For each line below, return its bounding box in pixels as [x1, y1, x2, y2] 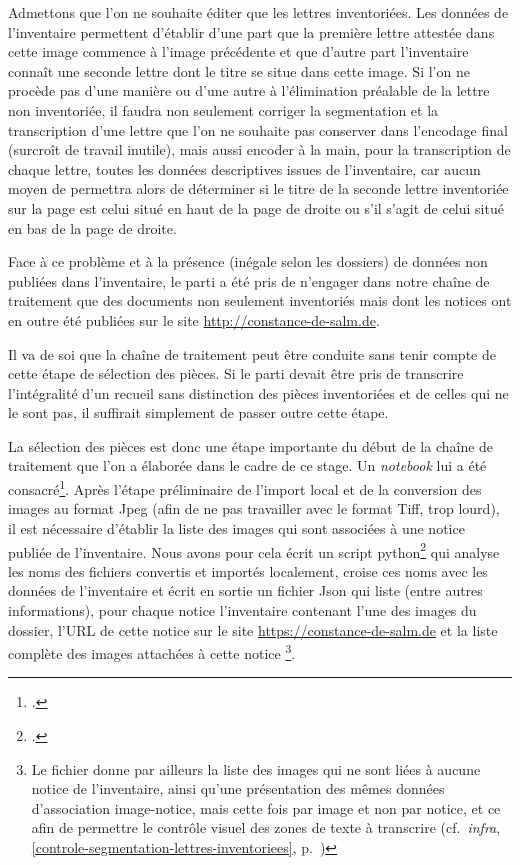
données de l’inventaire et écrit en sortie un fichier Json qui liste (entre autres [8, 580, 483, 601]
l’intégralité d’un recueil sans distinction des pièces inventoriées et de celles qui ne [8, 382, 509, 403]
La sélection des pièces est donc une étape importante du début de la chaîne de [8, 435, 494, 456]
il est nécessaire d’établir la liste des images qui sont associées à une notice [8, 517, 465, 538]
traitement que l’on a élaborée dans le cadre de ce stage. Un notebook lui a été [8, 455, 487, 476]
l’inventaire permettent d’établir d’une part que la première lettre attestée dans [8, 21, 495, 42]
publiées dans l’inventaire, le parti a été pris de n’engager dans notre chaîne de [8, 270, 490, 291]
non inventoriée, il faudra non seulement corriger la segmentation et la [8, 99, 439, 120]
